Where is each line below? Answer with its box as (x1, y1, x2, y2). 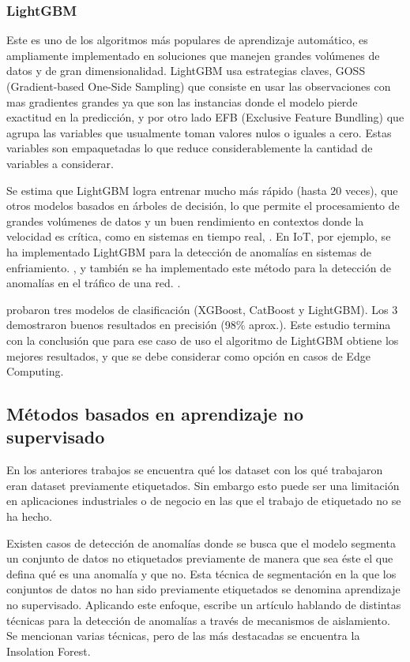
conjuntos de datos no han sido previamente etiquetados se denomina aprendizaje (6, 581, 401, 597)
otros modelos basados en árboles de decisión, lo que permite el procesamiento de (6, 197, 400, 214)
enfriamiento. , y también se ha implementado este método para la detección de (6, 259, 392, 275)
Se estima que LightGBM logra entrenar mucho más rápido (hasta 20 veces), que (6, 181, 398, 198)
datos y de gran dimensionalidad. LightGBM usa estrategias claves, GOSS (6, 62, 366, 79)
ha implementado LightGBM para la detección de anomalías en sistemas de (6, 243, 372, 260)
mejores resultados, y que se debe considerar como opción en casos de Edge (6, 347, 371, 364)
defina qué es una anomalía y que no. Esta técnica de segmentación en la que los (6, 565, 397, 582)
